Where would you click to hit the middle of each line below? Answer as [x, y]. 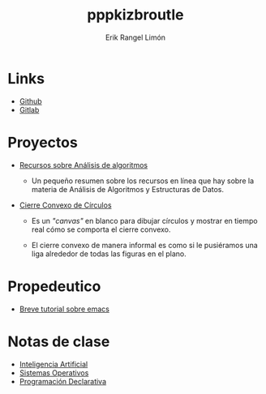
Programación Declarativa [63, 381]
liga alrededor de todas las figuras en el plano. [109, 254]
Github [30, 101]
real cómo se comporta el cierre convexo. [101, 229]
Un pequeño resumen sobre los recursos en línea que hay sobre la [143, 181]
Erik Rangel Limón [135, 37]
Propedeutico [54, 286]
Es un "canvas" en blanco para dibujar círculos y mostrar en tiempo [144, 221]
